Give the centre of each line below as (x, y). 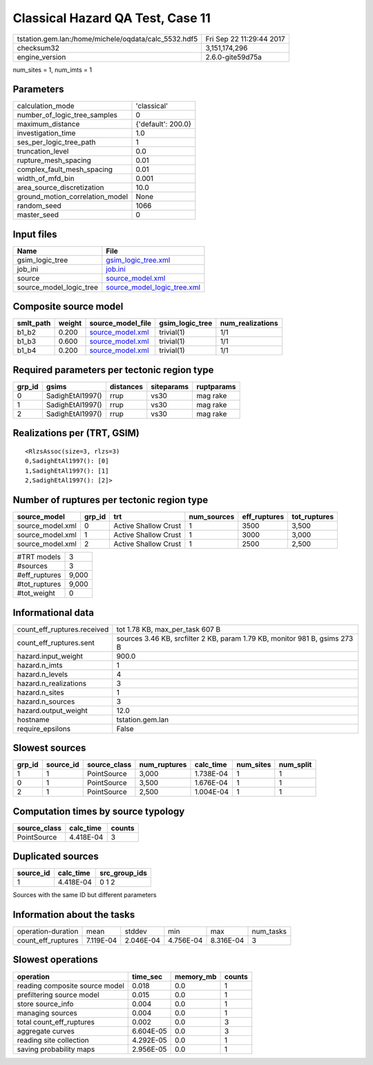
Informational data (54, 613)
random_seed (39, 206)
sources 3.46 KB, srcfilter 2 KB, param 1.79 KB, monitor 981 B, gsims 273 (235, 638)
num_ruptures (163, 765)
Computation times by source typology (99, 811)
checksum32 (38, 48)
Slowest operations (55, 960)
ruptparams (216, 387)
